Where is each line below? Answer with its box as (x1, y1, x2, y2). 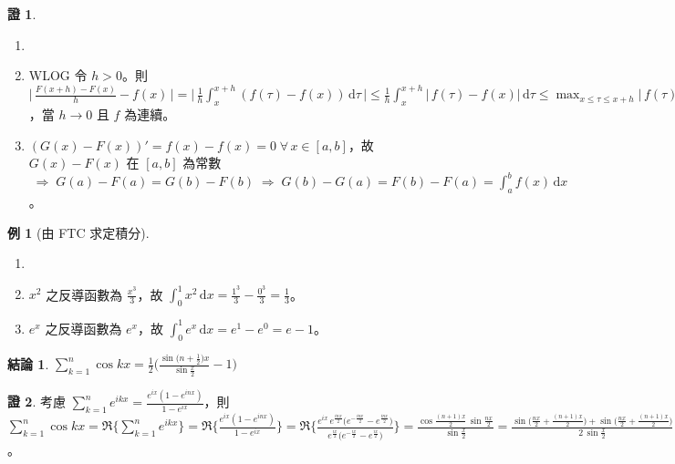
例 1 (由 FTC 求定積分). (7, 222, 150, 242)
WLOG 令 (28, 66, 88, 85)
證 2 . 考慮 (7, 392, 66, 411)
